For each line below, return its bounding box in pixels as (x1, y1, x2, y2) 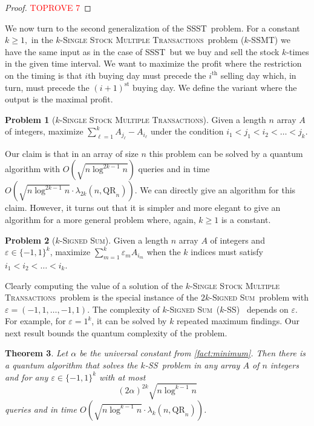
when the (146, 245, 181, 258)
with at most (99, 370, 146, 383)
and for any (5, 370, 48, 383)
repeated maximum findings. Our (177, 315, 299, 327)
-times (286, 45, 309, 58)
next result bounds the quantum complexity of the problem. (5, 326, 227, 339)
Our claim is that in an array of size (5, 147, 139, 159)
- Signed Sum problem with (209, 291, 309, 304)
